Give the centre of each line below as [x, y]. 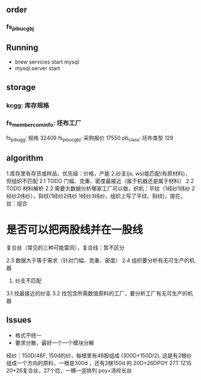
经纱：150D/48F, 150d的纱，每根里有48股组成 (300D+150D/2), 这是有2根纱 [99, 355]
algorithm [25, 158]
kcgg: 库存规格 [28, 105]
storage [21, 87]
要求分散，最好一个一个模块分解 [54, 343]
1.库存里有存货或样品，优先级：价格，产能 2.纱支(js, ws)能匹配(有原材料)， [98, 173]
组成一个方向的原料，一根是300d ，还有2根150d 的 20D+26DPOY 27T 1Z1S [99, 363]
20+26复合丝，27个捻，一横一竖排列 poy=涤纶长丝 [69, 370]
